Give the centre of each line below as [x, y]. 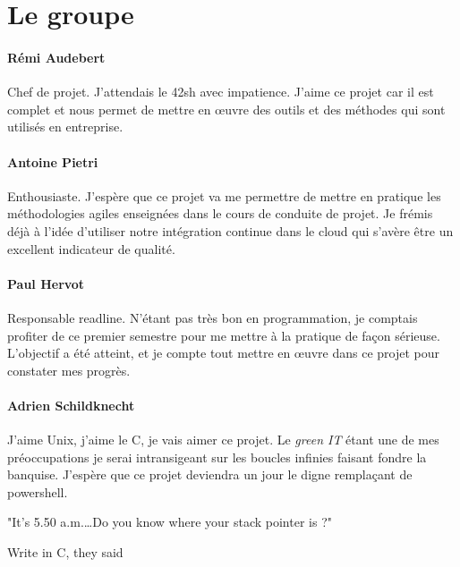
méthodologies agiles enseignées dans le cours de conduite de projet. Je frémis [220, 213]
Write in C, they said [65, 552]
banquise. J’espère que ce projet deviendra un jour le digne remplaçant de [210, 474]
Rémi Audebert [56, 57]
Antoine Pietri [53, 161]
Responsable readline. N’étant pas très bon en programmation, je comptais [213, 317]
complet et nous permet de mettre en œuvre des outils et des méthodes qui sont [226, 109]
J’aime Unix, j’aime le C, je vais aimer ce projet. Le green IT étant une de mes [223, 440]
